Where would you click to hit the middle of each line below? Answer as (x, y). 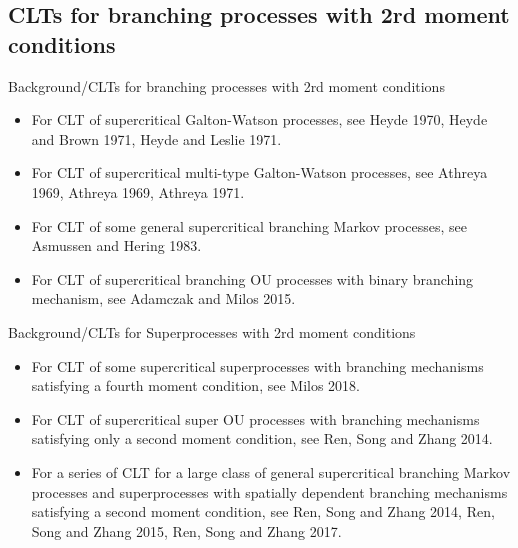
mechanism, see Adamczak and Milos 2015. (163, 298)
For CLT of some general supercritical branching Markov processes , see (249, 225)
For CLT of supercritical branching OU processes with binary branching (252, 278)
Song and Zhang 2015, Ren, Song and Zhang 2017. (186, 530)
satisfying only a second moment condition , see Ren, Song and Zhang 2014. (262, 438)
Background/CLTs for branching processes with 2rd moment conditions (226, 85)
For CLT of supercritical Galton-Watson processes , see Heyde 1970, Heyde (259, 119)
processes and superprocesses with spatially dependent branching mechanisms (269, 491)
